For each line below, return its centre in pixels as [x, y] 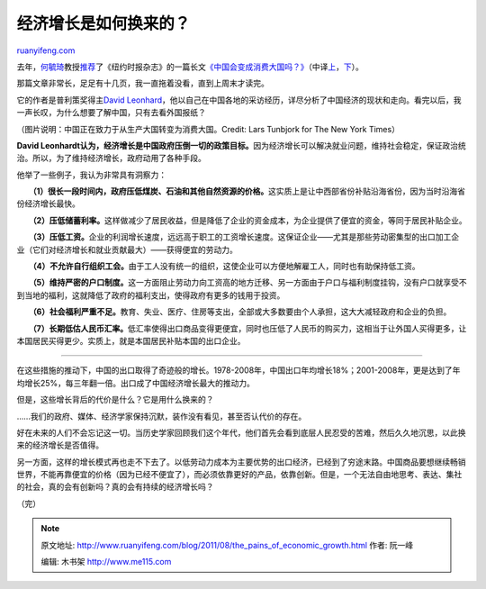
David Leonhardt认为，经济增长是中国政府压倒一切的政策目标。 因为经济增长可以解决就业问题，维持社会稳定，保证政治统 [242, 145]
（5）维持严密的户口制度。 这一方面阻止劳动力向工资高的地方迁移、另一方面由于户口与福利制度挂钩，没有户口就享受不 [250, 283]
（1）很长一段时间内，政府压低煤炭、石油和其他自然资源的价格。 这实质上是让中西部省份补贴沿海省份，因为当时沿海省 [249, 191]
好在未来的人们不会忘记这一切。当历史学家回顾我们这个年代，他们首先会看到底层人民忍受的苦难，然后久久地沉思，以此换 [241, 432]
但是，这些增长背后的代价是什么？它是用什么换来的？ [115, 400]
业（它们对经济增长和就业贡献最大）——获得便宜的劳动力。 [127, 249]
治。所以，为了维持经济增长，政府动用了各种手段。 [111, 159]
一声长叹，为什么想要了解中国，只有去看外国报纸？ [111, 113]
